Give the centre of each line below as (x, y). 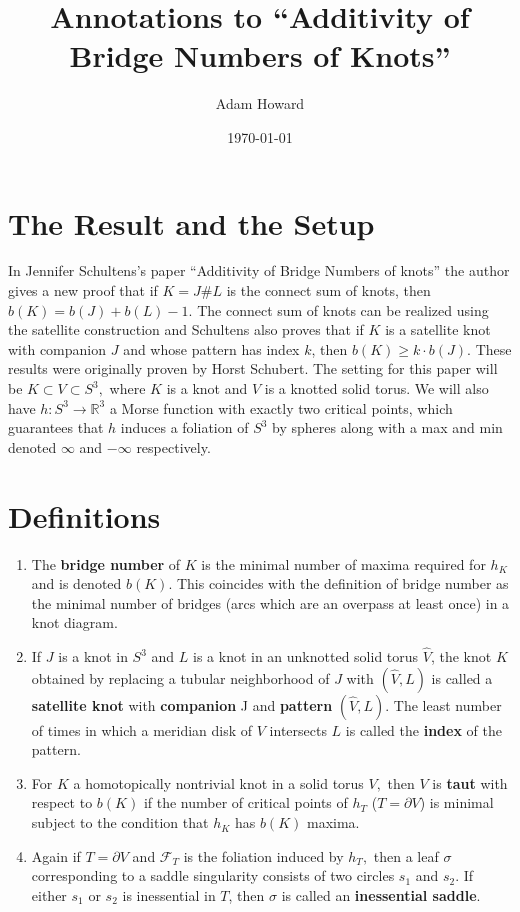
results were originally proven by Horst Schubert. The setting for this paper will (253, 368)
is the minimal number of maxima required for (343, 563)
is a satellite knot (438, 329)
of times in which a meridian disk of (142, 729)
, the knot (461, 656)
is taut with (470, 782)
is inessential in (169, 894)
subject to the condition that (120, 822)
